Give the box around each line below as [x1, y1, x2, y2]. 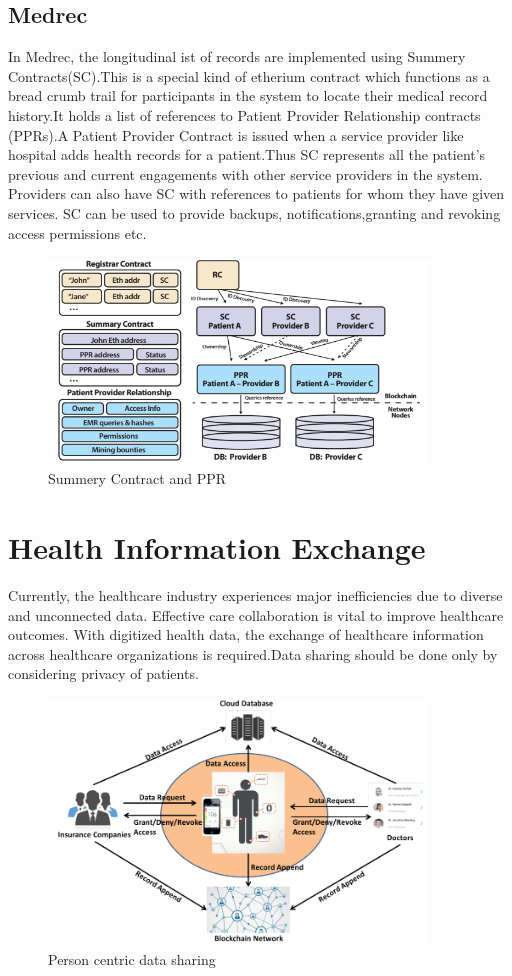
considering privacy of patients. [8, 663, 199, 684]
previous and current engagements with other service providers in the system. [8, 163, 483, 184]
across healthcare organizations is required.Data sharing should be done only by [8, 643, 498, 664]
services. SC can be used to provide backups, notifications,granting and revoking [8, 202, 501, 223]
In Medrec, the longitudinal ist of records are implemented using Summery [8, 46, 466, 67]
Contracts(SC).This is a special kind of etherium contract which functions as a [8, 65, 490, 86]
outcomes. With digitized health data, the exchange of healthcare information [8, 624, 484, 645]
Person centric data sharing [48, 948, 216, 969]
